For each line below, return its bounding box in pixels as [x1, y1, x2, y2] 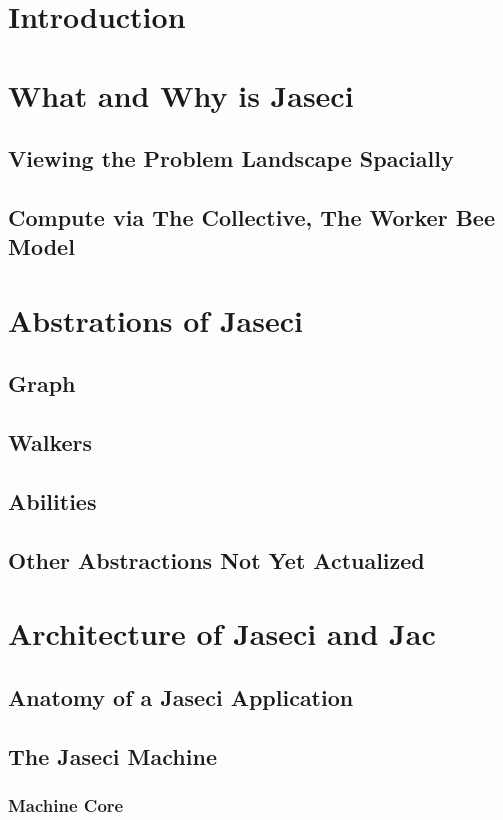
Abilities [8, 486, 97, 517]
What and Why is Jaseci [8, 74, 354, 115]
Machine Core [8, 793, 124, 818]
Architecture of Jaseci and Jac [8, 613, 436, 654]
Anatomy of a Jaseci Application [8, 681, 354, 712]
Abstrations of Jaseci [8, 299, 303, 340]
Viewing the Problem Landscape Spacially [8, 143, 454, 174]
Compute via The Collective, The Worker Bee [8, 201, 495, 232]
